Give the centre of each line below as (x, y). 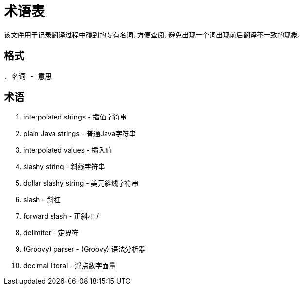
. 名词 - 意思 (28, 76)
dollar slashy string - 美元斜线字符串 (81, 183)
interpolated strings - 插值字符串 (75, 117)
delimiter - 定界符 (51, 233)
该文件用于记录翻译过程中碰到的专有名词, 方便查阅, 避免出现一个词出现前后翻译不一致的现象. (152, 34)
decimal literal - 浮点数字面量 (70, 266)
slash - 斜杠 (42, 200)
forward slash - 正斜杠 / (61, 216)
